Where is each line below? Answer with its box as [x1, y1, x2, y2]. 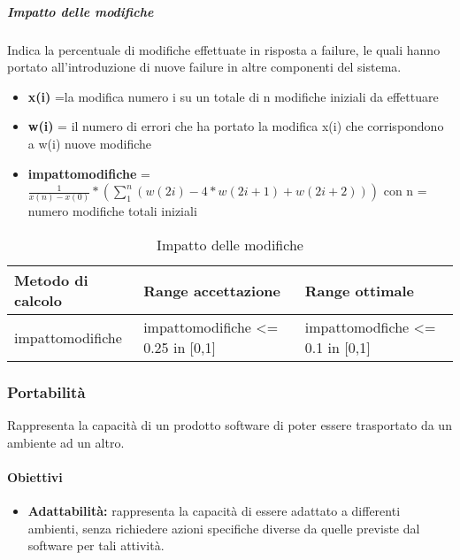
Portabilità [7, 380, 86, 403]
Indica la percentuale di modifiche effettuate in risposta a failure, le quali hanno [7, 40, 441, 58]
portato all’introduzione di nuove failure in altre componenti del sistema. [7, 58, 402, 76]
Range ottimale [304, 280, 414, 301]
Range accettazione [143, 280, 281, 301]
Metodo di [14, 270, 88, 291]
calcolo [14, 290, 62, 311]
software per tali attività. [27, 536, 165, 555]
